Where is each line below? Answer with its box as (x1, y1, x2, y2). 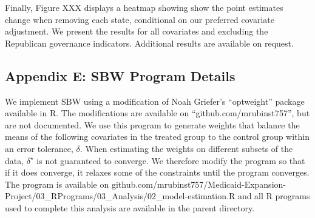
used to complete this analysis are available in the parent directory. (5, 201, 255, 214)
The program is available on (5, 177, 109, 190)
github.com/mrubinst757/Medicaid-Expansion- (111, 177, 286, 190)
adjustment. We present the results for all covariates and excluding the (5, 25, 268, 38)
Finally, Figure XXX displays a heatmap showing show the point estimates (5, 1, 283, 13)
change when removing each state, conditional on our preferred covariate (5, 13, 275, 25)
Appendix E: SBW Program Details (5, 66, 235, 85)
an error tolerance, (5, 142, 73, 154)
